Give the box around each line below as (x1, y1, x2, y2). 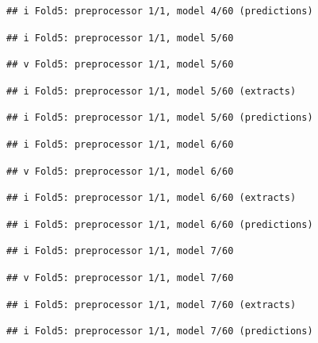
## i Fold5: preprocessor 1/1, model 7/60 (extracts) (6, 299, 297, 310)
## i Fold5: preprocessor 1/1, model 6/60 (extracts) (6, 192, 297, 204)
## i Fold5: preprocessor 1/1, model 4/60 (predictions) (6, 6, 313, 17)
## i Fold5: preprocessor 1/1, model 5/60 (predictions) (6, 112, 313, 124)
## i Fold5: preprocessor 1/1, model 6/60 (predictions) (6, 218, 313, 230)
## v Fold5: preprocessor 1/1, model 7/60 (6, 272, 234, 283)
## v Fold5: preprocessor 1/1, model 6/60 (6, 165, 234, 177)
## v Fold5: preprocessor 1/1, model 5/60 (6, 59, 234, 71)
